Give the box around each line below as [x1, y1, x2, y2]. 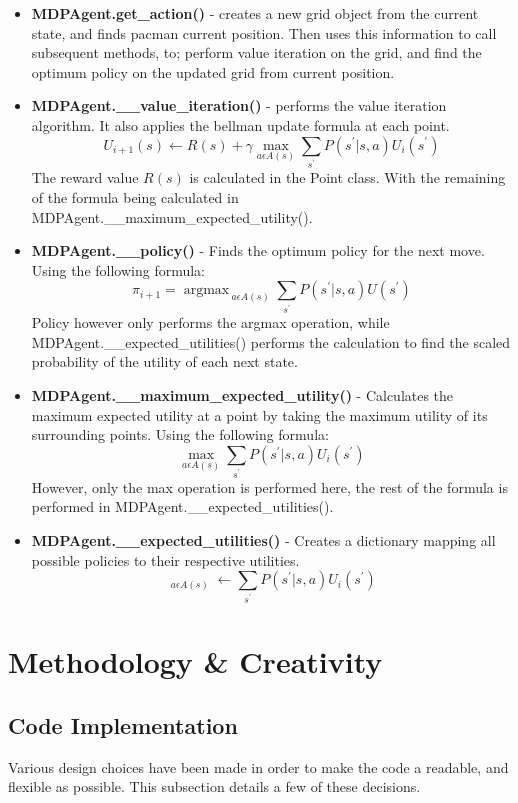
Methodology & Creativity [8, 641, 383, 682]
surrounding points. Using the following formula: [31, 424, 329, 445]
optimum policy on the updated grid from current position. [31, 61, 395, 82]
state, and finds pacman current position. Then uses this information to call [31, 22, 497, 43]
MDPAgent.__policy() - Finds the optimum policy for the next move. [31, 240, 485, 261]
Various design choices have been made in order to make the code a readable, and [8, 756, 509, 777]
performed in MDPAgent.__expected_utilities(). [31, 496, 334, 517]
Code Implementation [8, 709, 238, 740]
